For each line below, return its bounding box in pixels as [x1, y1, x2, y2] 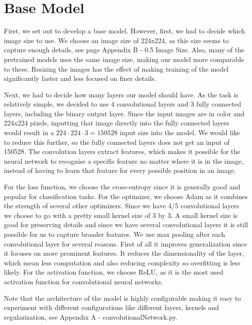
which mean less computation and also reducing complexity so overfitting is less [4, 257, 240, 267]
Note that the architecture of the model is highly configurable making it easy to [4, 293, 241, 303]
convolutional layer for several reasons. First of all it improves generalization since [4, 238, 247, 248]
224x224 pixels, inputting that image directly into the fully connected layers [4, 118, 229, 128]
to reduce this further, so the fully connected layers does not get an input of [4, 137, 230, 147]
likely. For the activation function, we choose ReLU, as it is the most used [4, 267, 223, 277]
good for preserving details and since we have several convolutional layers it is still [4, 219, 248, 230]
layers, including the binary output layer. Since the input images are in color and [4, 108, 245, 118]
